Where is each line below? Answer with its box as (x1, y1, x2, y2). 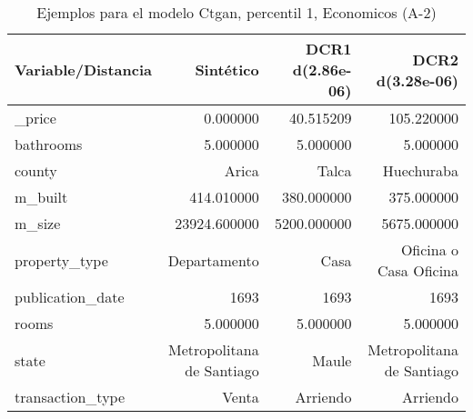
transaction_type (15, 386, 126, 407)
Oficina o (400, 239, 458, 260)
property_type (15, 249, 108, 271)
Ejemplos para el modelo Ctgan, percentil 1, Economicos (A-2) (36, 2, 437, 23)
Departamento (167, 249, 259, 271)
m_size (15, 213, 61, 234)
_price (15, 107, 56, 128)
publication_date (15, 286, 125, 307)
